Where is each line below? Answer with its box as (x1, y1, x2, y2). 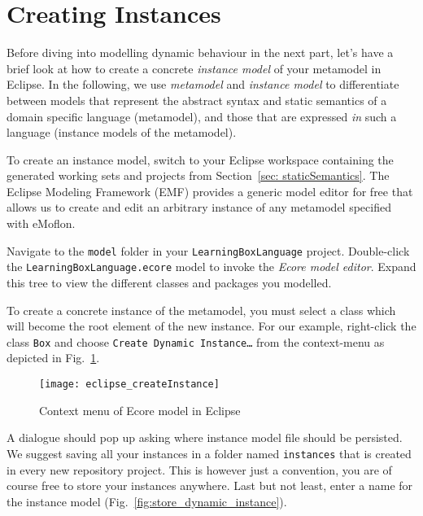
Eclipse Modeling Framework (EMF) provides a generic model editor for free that (7, 182, 413, 199)
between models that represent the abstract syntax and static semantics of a (7, 91, 387, 108)
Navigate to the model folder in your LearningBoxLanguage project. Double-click (7, 242, 410, 259)
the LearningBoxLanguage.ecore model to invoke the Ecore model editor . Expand (7, 258, 416, 275)
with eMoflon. (7, 215, 76, 232)
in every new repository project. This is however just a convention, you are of (7, 461, 392, 478)
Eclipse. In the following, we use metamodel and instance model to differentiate (7, 76, 399, 93)
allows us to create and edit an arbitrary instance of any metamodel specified (7, 199, 391, 216)
